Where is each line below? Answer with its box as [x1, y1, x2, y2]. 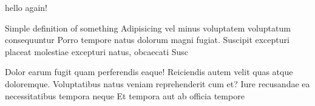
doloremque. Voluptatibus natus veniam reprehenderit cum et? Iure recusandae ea [5, 77, 310, 90]
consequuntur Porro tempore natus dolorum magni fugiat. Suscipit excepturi [5, 33, 290, 46]
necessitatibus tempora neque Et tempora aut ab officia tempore [5, 89, 245, 102]
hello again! [5, 1, 48, 13]
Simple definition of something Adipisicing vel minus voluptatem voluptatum [5, 21, 291, 34]
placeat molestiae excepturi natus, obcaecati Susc [5, 45, 189, 58]
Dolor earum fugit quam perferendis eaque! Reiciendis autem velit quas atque [5, 65, 293, 78]
